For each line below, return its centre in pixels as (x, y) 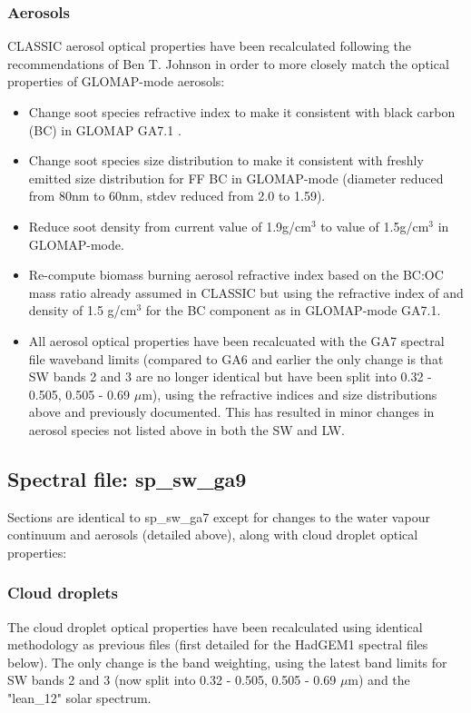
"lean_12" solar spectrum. (79, 698)
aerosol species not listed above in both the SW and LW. (187, 429)
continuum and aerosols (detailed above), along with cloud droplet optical (213, 535)
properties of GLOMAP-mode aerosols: (116, 81)
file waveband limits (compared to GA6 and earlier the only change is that (236, 358)
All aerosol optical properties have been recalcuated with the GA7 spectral (236, 340)
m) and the (379, 680)
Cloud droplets (63, 593)
